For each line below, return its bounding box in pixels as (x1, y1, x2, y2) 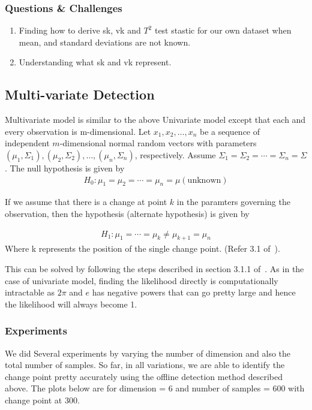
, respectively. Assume (134, 148, 216, 161)
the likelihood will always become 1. (5, 297, 137, 310)
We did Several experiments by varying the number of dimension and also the (5, 346, 291, 359)
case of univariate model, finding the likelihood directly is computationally (5, 274, 278, 287)
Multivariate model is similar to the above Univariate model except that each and (5, 113, 306, 126)
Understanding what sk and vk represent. (19, 56, 172, 68)
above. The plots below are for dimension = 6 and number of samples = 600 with (5, 382, 305, 394)
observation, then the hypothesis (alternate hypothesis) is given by (5, 207, 250, 219)
